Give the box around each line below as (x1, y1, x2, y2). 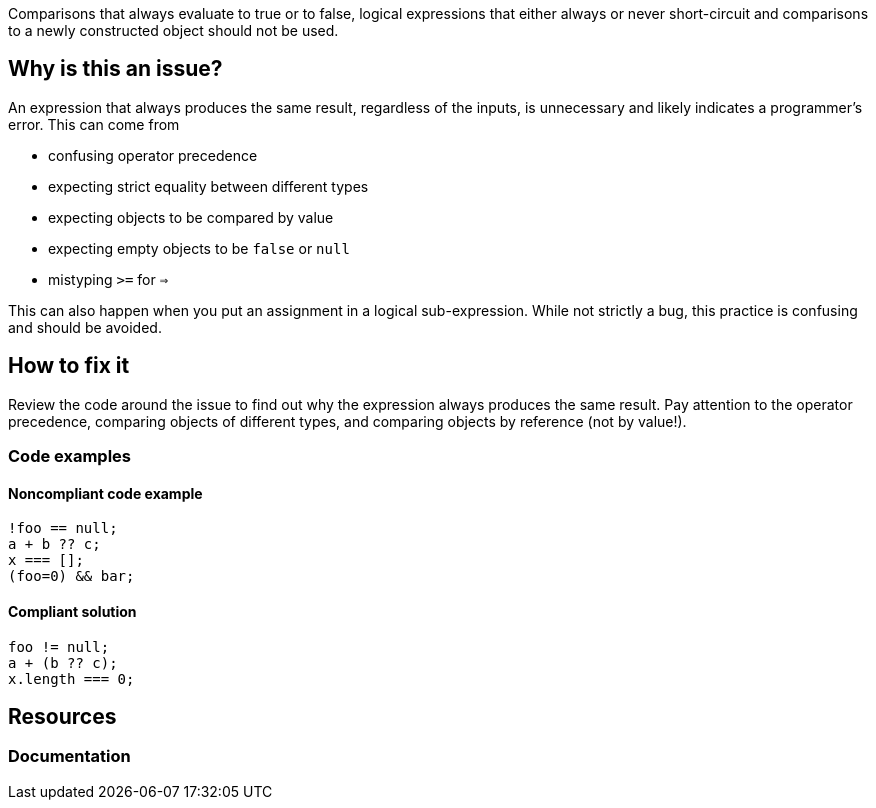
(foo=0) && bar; (8, 568, 135, 585)
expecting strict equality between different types (48, 177, 369, 195)
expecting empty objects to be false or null (48, 239, 350, 257)
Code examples (8, 446, 132, 467)
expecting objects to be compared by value (48, 208, 334, 226)
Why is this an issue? (8, 56, 223, 82)
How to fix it (8, 353, 130, 379)
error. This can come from (8, 115, 180, 133)
